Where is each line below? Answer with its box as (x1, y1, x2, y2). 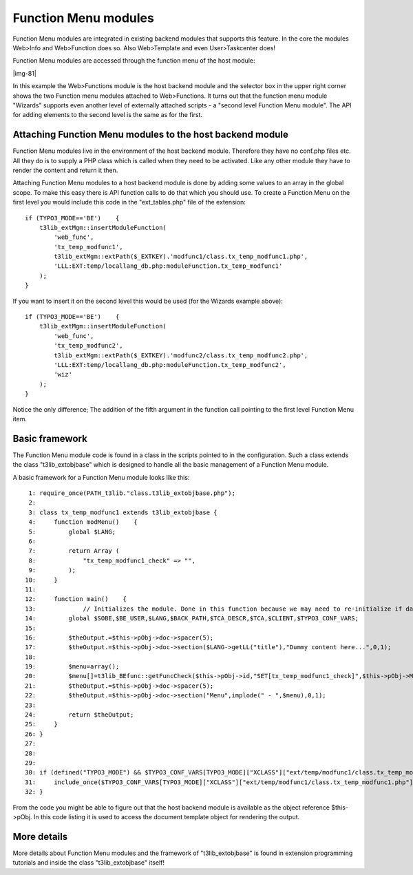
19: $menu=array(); (25, 663, 120, 671)
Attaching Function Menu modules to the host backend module (12, 129, 288, 140)
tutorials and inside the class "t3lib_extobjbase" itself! (12, 858, 165, 867)
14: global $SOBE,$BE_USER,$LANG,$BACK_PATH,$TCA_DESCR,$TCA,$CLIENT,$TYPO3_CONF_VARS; (25, 615, 359, 622)
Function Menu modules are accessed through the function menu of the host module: (12, 56, 255, 65)
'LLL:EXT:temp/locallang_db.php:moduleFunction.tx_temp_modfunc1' (54, 262, 283, 270)
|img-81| (12, 69, 37, 77)
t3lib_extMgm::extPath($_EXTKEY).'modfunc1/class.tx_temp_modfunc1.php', (54, 253, 308, 261)
